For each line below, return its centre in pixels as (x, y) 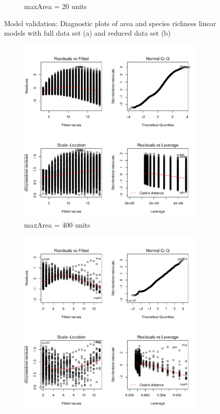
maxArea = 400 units (57, 225)
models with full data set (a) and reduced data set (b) (87, 33)
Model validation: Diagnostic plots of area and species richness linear (110, 23)
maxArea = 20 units (56, 6)
